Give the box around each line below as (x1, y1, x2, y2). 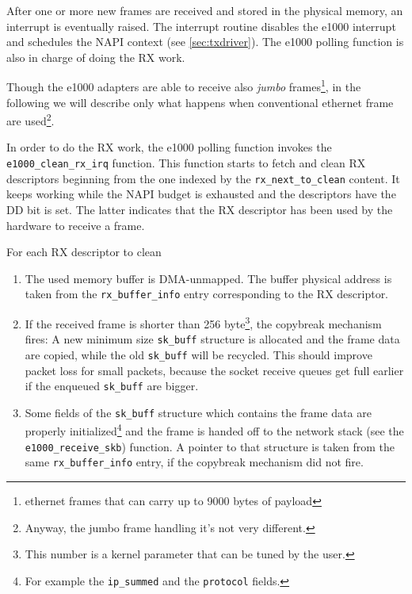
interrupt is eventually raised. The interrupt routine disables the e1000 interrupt (6, 17, 396, 34)
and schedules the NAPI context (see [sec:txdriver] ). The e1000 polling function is (6, 33, 404, 50)
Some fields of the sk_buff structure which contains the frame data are (25, 404, 372, 420)
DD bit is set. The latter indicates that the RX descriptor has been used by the (6, 201, 393, 217)
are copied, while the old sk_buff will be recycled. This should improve (25, 346, 372, 362)
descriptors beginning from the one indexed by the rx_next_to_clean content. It (6, 170, 400, 186)
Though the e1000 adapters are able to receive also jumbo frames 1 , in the (6, 76, 361, 95)
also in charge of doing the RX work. (6, 48, 185, 65)
